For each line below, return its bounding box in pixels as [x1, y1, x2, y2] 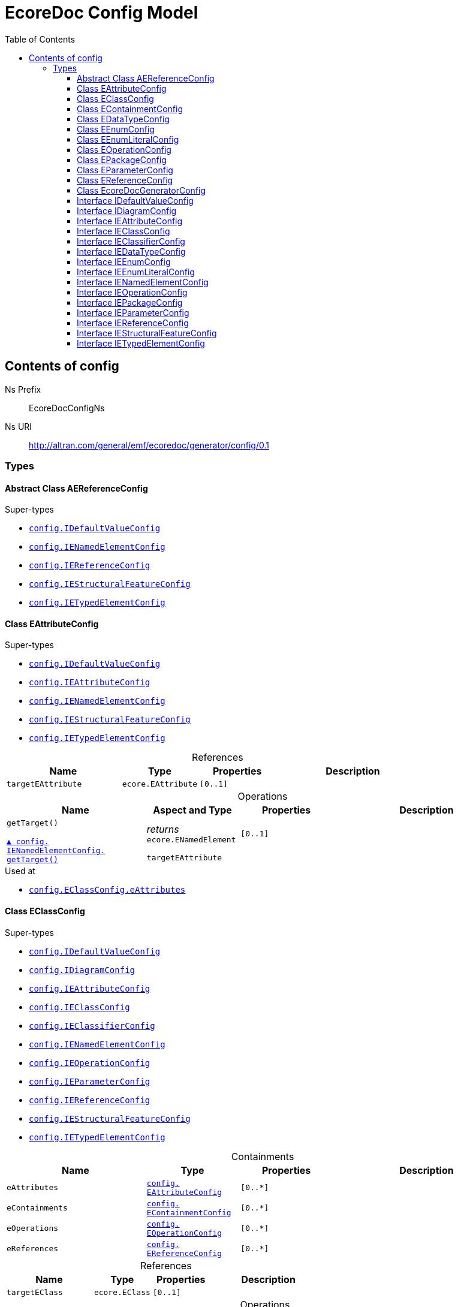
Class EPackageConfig [77, 154, 167, 165]
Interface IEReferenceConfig [77, 317, 189, 328]
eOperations [7, 1224, 59, 1233]
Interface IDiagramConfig [77, 205, 177, 216]
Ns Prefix [5, 384, 41, 394]
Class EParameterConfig [77, 164, 173, 175]
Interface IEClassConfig [77, 225, 170, 236]
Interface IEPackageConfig [77, 297, 183, 308]
